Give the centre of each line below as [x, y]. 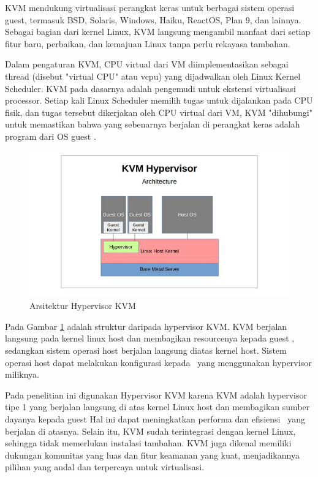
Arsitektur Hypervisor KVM [83, 306]
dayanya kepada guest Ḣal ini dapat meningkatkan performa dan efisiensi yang [155, 418]
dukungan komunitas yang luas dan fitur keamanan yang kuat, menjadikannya [152, 455]
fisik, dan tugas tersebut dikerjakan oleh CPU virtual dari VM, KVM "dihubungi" [159, 112]
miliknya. [22, 374]
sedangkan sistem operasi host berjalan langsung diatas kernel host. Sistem [146, 350]
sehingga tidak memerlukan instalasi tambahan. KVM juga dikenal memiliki [148, 443]
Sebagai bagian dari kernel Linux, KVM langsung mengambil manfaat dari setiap [158, 32]
